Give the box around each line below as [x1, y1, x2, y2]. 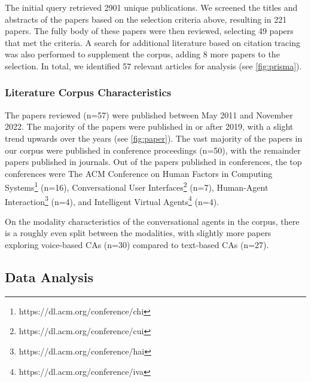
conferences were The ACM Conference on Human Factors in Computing [5, 167, 273, 179]
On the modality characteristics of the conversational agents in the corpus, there [5, 215, 300, 227]
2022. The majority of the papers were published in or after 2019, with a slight [5, 120, 294, 133]
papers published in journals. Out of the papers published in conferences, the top [5, 155, 302, 168]
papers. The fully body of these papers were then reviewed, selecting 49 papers [5, 25, 294, 37]
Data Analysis [5, 268, 94, 286]
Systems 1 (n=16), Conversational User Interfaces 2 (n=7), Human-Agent [5, 179, 269, 193]
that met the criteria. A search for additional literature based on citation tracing [5, 36, 300, 48]
